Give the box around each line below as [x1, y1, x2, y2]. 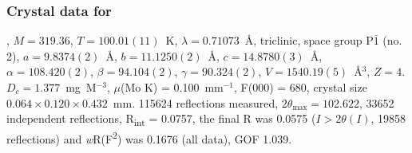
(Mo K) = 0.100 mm [121, 79, 224, 95]
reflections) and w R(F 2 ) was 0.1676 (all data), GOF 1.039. [6, 128, 292, 147]
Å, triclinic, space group [244, 32, 362, 49]
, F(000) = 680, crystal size [234, 79, 367, 95]
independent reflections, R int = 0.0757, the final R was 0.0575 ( [6, 110, 316, 128]
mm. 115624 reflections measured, [113, 94, 279, 111]
